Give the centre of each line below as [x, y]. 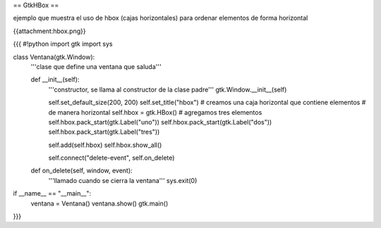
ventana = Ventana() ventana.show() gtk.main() [99, 203]
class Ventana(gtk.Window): [54, 57]
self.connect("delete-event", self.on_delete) [111, 158]
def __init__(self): [55, 80]
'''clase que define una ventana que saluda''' [96, 66]
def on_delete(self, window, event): [82, 171]
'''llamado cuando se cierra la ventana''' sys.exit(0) [123, 180]
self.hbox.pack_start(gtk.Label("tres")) [104, 132]
